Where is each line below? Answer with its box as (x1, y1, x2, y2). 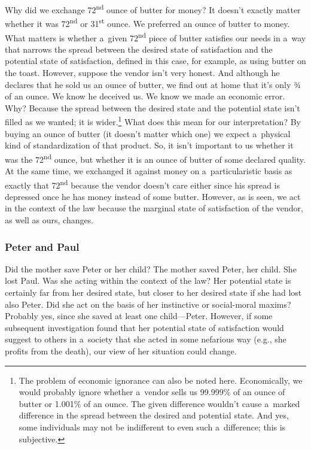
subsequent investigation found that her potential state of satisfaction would (5, 321, 284, 333)
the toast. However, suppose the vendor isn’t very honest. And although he (5, 66, 280, 78)
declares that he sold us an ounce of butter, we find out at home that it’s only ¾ (5, 78, 301, 90)
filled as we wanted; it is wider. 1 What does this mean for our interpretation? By (5, 114, 301, 128)
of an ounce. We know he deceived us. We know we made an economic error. (5, 90, 285, 102)
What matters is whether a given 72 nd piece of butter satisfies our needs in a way (5, 29, 306, 44)
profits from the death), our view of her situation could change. (5, 345, 237, 357)
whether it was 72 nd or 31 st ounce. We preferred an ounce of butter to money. (5, 16, 290, 29)
